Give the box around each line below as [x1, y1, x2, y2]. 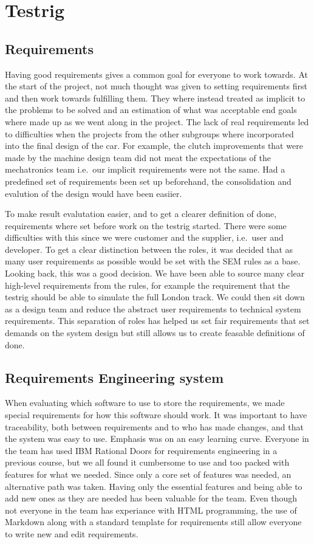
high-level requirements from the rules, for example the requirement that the [5, 278, 290, 291]
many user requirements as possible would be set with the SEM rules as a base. [5, 255, 301, 267]
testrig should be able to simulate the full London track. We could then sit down [5, 291, 305, 303]
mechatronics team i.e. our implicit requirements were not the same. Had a [5, 163, 285, 176]
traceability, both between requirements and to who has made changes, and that [5, 420, 304, 433]
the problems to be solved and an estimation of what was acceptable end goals [5, 103, 297, 116]
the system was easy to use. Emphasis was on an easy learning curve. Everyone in [5, 432, 309, 445]
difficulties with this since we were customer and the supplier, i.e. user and [5, 231, 284, 244]
